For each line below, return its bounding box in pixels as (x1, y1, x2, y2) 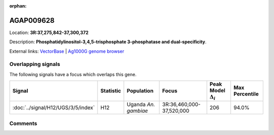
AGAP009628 (9, 16, 55, 25)
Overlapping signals (9, 61, 60, 68)
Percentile (233, 90, 259, 97)
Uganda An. (126, 100, 155, 108)
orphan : (9, 3, 27, 9)
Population (126, 87, 154, 94)
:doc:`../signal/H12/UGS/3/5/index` (12, 104, 95, 111)
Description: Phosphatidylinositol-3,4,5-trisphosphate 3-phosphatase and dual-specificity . (9, 39, 207, 45)
